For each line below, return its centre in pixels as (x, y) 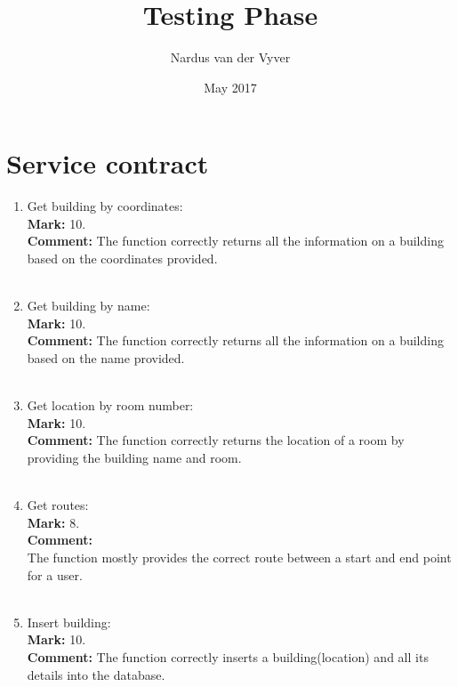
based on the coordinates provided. (122, 259)
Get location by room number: (110, 405)
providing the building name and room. (134, 457)
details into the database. (96, 674)
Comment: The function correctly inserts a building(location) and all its (228, 656)
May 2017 (230, 87)
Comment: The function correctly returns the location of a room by (216, 440)
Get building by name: (88, 306)
